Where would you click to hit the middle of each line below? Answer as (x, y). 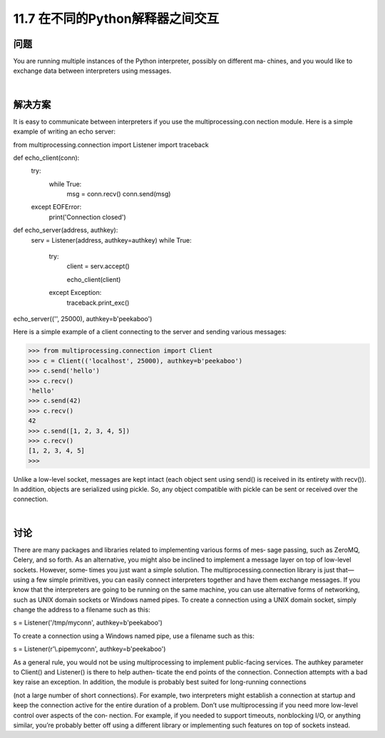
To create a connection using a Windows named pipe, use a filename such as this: (134, 636)
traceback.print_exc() (98, 303)
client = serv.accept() (98, 266)
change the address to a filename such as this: (82, 610)
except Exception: (75, 293)
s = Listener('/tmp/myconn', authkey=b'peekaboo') (88, 623)
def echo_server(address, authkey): (66, 230)
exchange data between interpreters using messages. (92, 71)
